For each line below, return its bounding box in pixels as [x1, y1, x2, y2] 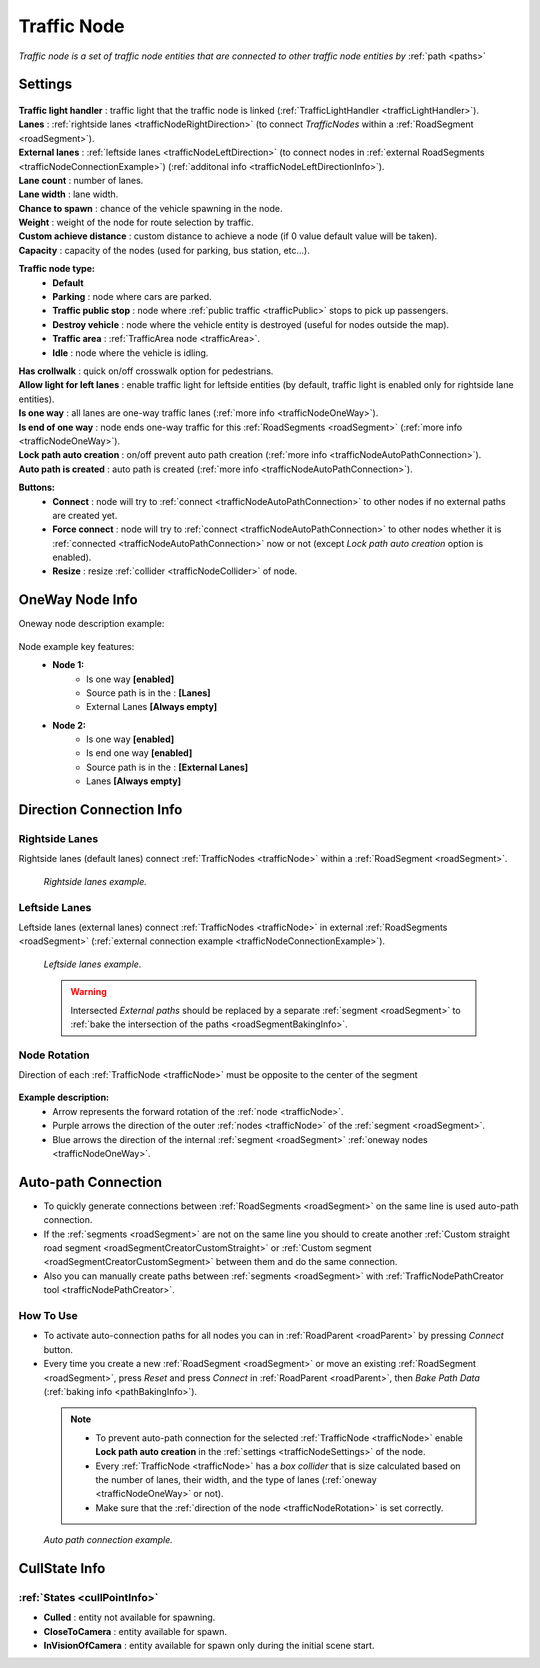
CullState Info [18, 1560, 106, 1577]
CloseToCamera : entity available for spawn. [43, 1625, 227, 1637]
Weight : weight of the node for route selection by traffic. [18, 216, 254, 229]
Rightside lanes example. [43, 875, 147, 887]
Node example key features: [18, 640, 135, 652]
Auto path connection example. [43, 1534, 174, 1546]
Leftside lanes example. [43, 958, 142, 970]
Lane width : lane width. [18, 188, 119, 200]
